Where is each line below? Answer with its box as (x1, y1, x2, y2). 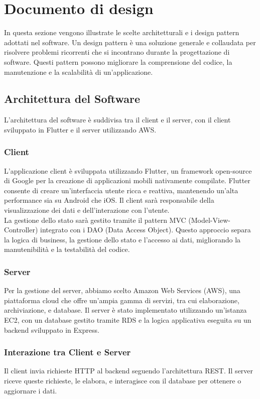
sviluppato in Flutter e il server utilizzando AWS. (4, 124, 157, 135)
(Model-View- (188, 214, 230, 225)
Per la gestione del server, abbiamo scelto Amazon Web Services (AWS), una (4, 285, 240, 296)
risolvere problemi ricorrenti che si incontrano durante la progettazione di (4, 47, 230, 57)
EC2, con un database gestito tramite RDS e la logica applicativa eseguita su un (4, 315, 251, 325)
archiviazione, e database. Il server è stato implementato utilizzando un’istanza (4, 305, 247, 315)
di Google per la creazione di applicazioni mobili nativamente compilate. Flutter (4, 175, 250, 186)
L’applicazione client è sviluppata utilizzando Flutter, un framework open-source (4, 165, 252, 176)
